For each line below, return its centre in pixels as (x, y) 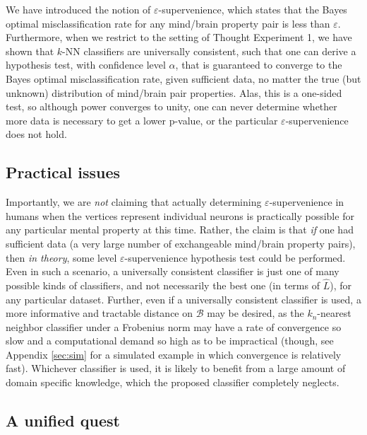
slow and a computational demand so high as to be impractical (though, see (170, 341)
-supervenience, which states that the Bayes (253, 9)
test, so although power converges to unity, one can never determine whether (172, 106)
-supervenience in (307, 202)
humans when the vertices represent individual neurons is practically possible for (180, 215)
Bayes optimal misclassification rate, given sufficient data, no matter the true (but (183, 78)
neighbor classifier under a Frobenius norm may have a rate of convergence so (174, 326)
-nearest (334, 313)
